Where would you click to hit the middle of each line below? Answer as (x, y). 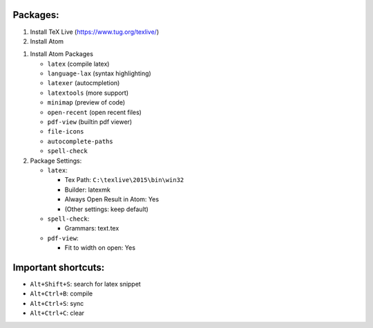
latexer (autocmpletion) (84, 83)
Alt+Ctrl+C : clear (57, 313)
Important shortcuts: (59, 267)
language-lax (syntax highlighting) (99, 73)
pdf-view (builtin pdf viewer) (90, 122)
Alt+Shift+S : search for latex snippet (85, 284)
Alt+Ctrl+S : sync (57, 303)
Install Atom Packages (61, 54)
